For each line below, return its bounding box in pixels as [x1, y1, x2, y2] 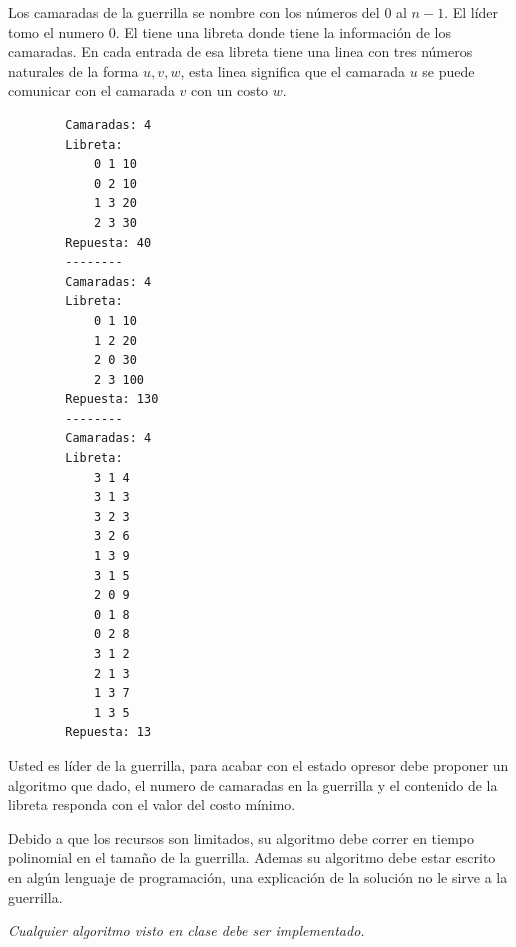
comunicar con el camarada [8, 80, 175, 101]
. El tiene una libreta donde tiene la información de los [115, 21, 451, 42]
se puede [422, 60, 475, 81]
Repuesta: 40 [65, 235, 152, 250]
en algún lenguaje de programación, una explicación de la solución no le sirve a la [8, 866, 508, 887]
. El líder [444, 2, 499, 22]
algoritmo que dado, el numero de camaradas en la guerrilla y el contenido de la [8, 774, 498, 795]
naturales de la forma [8, 60, 139, 81]
